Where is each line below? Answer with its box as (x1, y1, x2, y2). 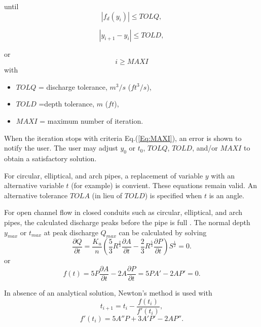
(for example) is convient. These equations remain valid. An (71, 180, 257, 191)
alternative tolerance (4, 190, 68, 200)
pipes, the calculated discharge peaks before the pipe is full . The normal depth (4, 216, 250, 227)
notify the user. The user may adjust (4, 142, 118, 153)
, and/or (192, 142, 218, 153)
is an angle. (209, 190, 244, 200)
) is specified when (144, 190, 202, 200)
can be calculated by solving (119, 227, 207, 237)
